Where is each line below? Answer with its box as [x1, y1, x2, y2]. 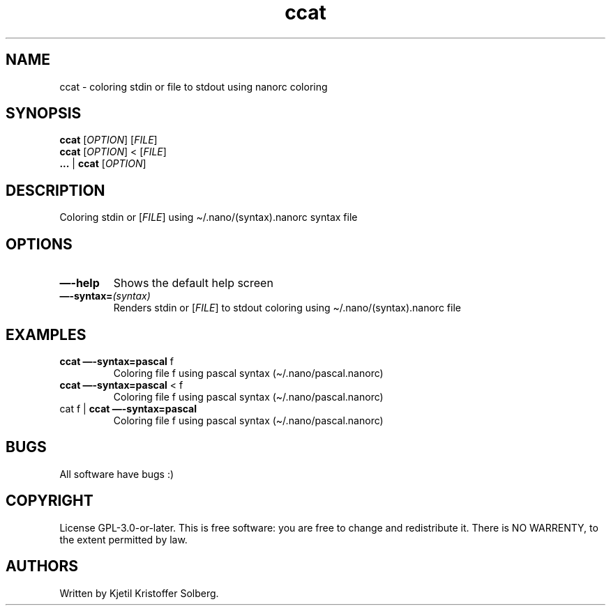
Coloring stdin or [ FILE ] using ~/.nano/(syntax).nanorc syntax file [59, 211, 358, 224]
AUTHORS [6, 557, 79, 575]
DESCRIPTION [6, 181, 105, 199]
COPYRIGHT [6, 492, 93, 510]
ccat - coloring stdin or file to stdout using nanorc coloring [59, 80, 328, 93]
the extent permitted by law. [59, 533, 188, 546]
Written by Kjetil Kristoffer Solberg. [59, 587, 219, 599]
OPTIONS [6, 235, 73, 253]
